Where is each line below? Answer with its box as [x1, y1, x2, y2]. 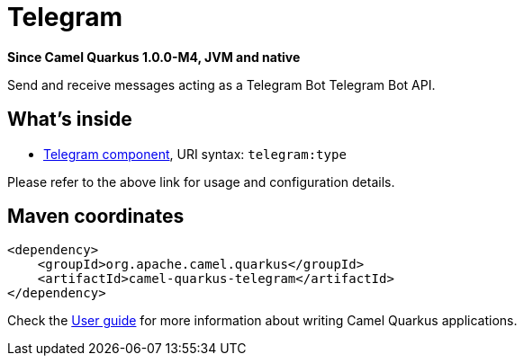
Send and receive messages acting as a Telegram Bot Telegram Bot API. [7, 76, 436, 93]
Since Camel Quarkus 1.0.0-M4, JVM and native [7, 49, 301, 65]
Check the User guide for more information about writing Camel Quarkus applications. [7, 313, 518, 329]
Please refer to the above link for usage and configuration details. [7, 173, 395, 190]
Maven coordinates [7, 205, 185, 228]
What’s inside [7, 108, 132, 131]
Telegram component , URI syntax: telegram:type [43, 146, 347, 162]
